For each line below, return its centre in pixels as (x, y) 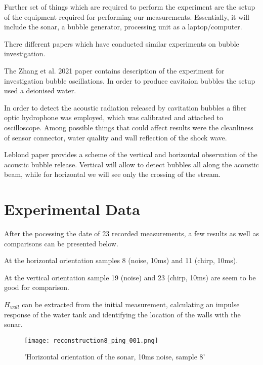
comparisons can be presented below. (61, 243)
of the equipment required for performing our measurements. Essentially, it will (127, 16)
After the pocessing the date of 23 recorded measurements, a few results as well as (131, 233)
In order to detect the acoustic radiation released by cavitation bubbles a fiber (125, 107)
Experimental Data (72, 209)
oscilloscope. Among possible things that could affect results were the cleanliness (129, 127)
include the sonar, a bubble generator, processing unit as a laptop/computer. (123, 27)
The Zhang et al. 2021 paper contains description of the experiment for (114, 70)
